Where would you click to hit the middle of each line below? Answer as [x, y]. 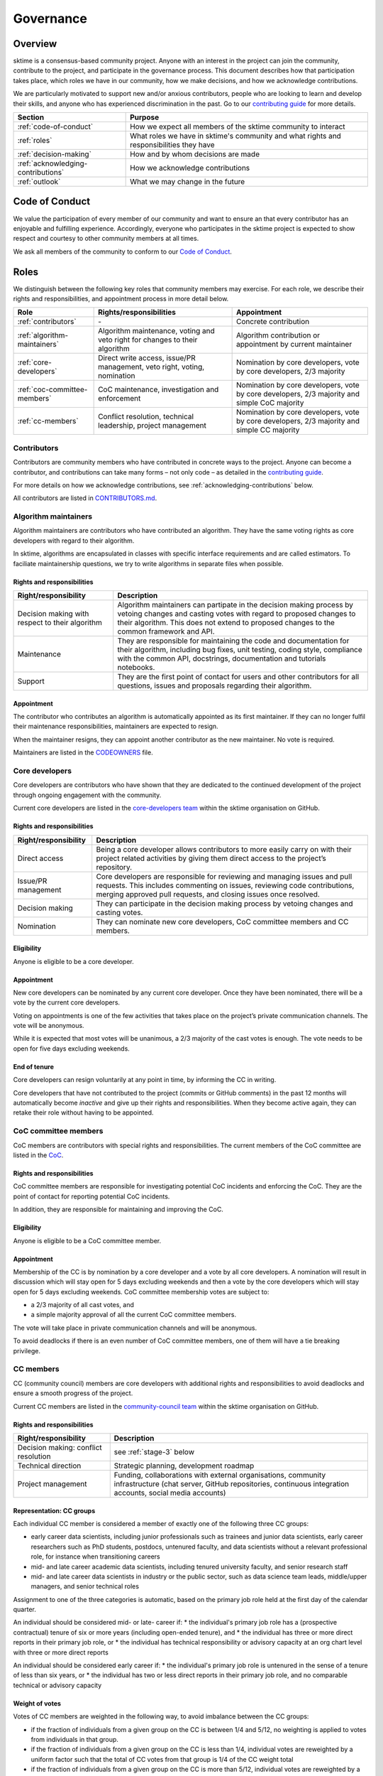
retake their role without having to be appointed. [83, 1112]
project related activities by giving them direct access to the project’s [211, 858]
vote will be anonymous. [49, 1026]
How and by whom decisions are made [195, 154]
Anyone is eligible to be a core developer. [73, 961]
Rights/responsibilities [137, 313]
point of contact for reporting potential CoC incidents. [91, 1196]
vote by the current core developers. [67, 1002]
